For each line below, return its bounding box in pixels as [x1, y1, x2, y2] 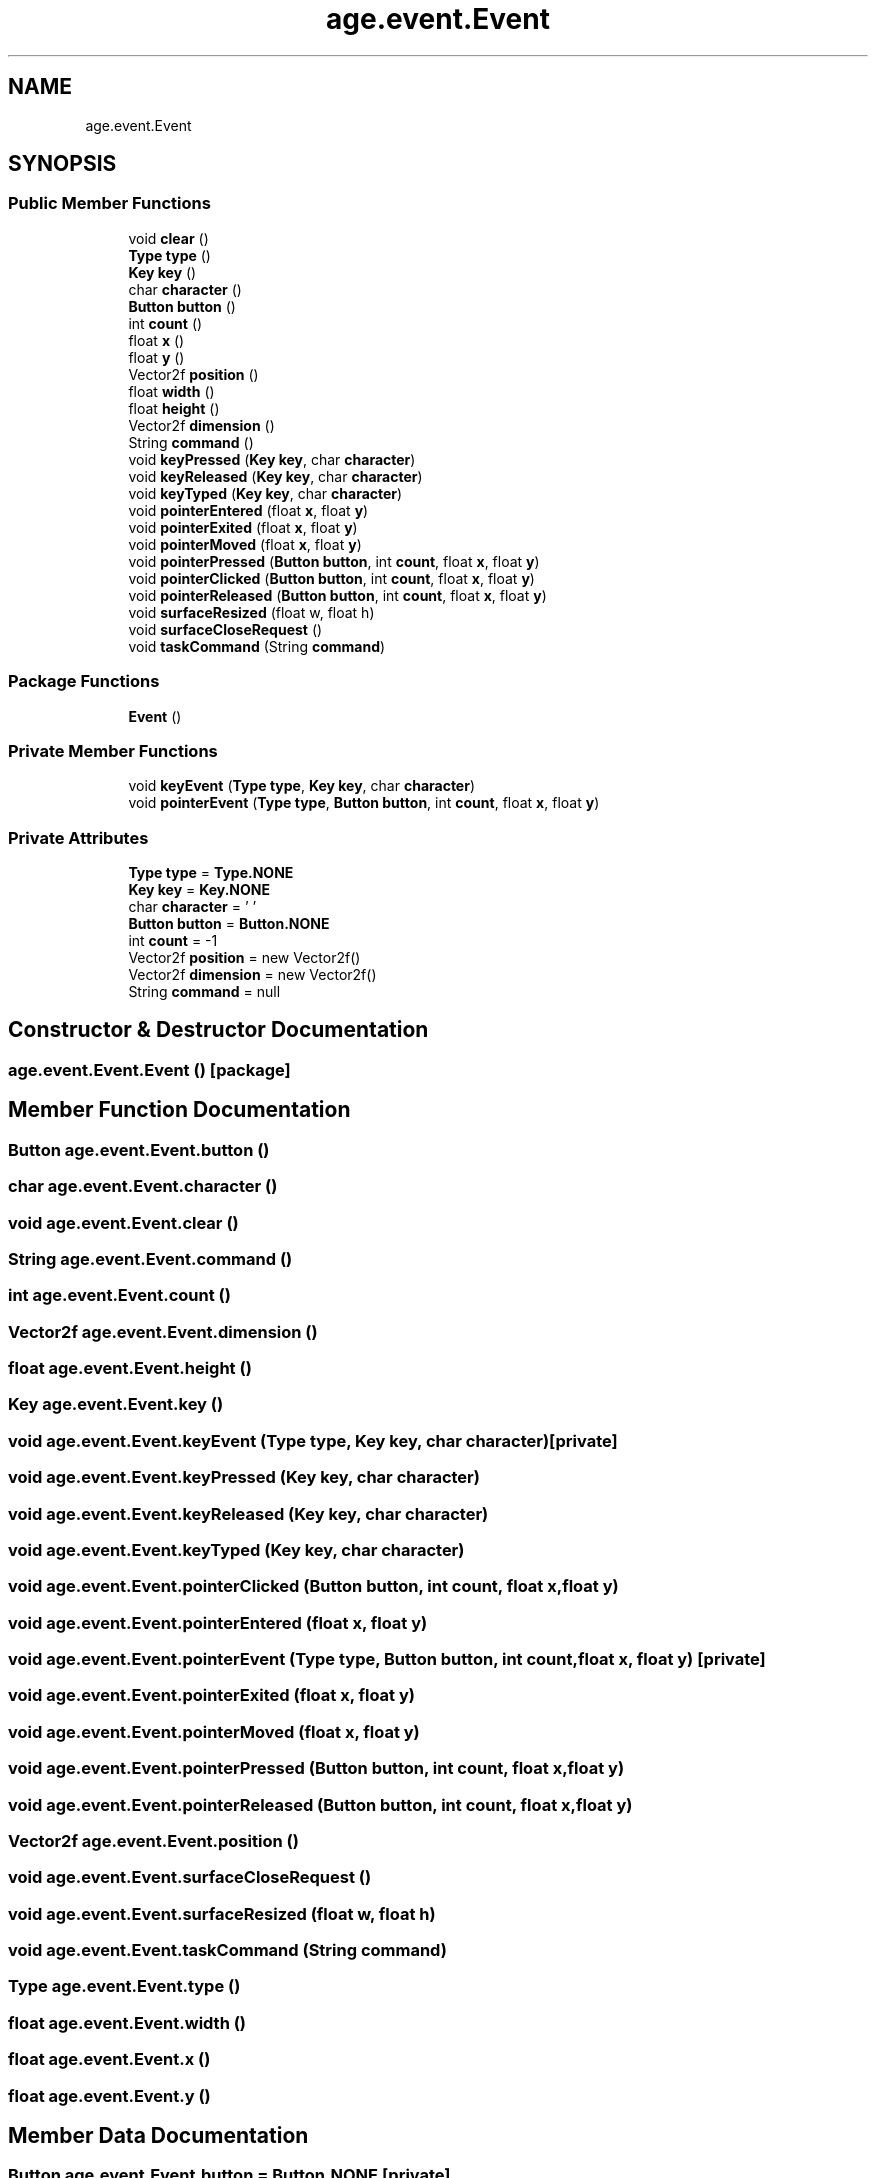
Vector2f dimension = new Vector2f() [128, 966, 377, 984]
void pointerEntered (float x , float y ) [128, 501, 369, 519]
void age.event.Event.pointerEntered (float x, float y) [8, 1612, 428, 1633]
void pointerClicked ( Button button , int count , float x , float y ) [128, 569, 535, 587]
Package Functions [8, 671, 160, 692]
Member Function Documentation [8, 1097, 351, 1123]
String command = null [128, 983, 281, 1001]
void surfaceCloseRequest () [128, 620, 323, 638]
